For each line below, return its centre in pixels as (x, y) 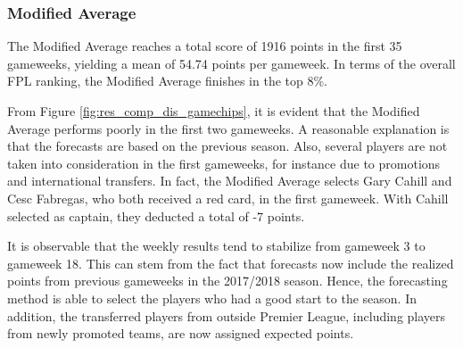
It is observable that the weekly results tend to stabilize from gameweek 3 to (216, 246)
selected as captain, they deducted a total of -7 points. (156, 215)
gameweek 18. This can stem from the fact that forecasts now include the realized (231, 263)
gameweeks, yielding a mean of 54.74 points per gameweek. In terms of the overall (231, 63)
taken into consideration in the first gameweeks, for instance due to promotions (224, 163)
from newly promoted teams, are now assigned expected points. (181, 333)
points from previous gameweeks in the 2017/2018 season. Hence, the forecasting (227, 281)
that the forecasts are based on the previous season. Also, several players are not (227, 146)
